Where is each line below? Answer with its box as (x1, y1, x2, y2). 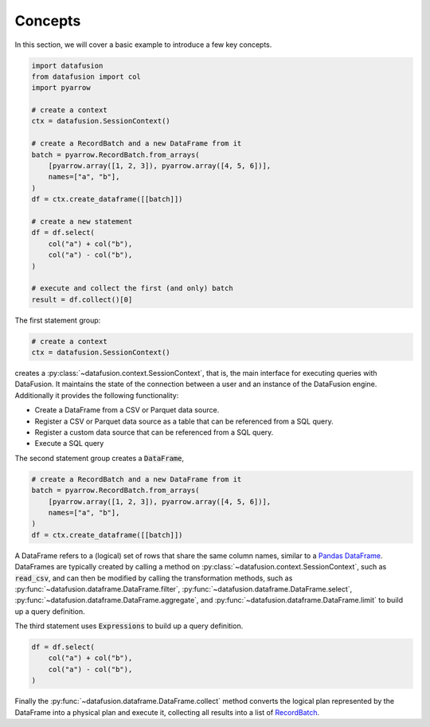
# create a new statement (31, 217, 133, 226)
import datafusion (31, 61, 104, 70)
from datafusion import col (31, 72, 141, 81)
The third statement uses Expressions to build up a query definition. (14, 621, 244, 631)
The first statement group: (14, 315, 101, 325)
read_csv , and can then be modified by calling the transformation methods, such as (14, 573, 293, 583)
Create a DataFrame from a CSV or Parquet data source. (34, 405, 220, 415)
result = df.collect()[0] (31, 295, 133, 304)
